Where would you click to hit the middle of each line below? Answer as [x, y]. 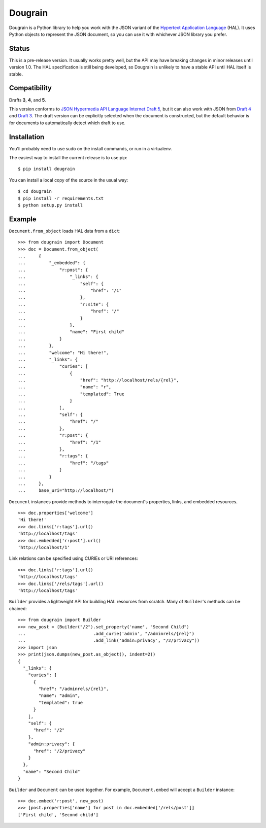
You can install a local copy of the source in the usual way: [68, 180]
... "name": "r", [65, 387]
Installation [27, 137]
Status [19, 49]
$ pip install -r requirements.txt [61, 198]
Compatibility [30, 88]
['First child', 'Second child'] [58, 815]
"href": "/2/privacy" [59, 751]
